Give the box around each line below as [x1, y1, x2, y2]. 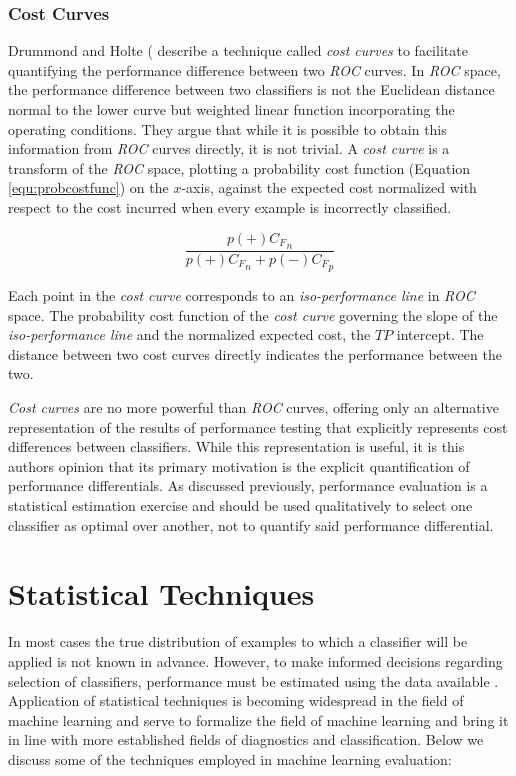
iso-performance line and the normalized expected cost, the [8, 324, 371, 345]
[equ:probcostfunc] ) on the [8, 177, 169, 198]
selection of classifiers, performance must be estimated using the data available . [8, 670, 499, 691]
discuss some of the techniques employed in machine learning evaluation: [8, 748, 452, 769]
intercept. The [396, 324, 484, 345]
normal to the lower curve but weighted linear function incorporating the [8, 99, 455, 119]
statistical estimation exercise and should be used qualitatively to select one [8, 495, 473, 516]
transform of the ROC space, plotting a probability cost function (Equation [8, 157, 471, 178]
